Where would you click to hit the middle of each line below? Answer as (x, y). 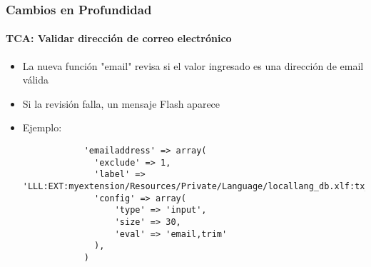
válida (35, 80)
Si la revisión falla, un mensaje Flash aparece (121, 103)
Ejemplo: (42, 127)
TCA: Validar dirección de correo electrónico (119, 38)
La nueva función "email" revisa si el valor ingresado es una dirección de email (193, 65)
